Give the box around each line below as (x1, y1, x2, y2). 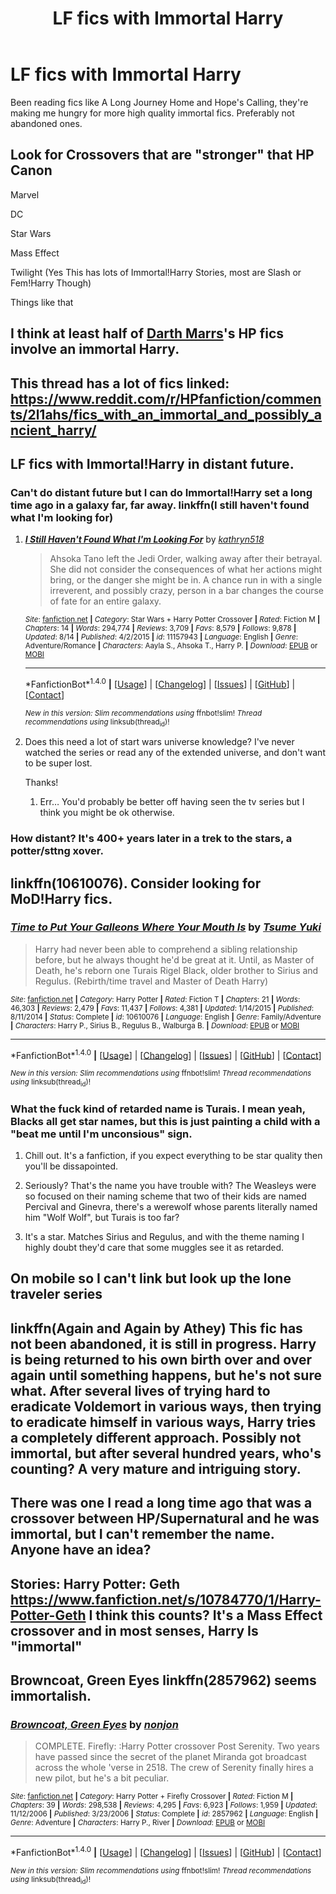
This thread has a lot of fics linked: (10, 375, 230, 392)
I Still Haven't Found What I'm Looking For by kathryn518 (24, 533, 265, 546)
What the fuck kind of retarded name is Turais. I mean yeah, (10, 1102, 306, 1116)
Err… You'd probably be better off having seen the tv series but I (39, 796, 305, 808)
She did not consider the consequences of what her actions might (49, 563, 323, 576)
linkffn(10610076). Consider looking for (10, 875, 262, 892)
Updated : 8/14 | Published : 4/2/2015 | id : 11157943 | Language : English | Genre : (24, 632, 299, 642)
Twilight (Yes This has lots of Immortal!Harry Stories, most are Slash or (10, 266, 302, 278)
